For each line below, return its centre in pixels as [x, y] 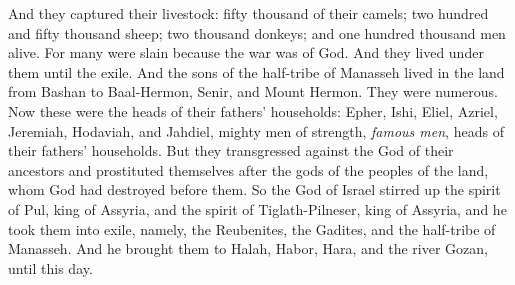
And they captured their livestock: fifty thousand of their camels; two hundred [248, 13]
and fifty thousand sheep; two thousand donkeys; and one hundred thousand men [257, 32]
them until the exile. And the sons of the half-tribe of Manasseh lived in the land [256, 71]
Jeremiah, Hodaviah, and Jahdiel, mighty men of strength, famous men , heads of [256, 130]
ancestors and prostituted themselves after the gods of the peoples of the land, [248, 169]
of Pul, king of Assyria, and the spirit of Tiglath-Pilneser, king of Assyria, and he [257, 208]
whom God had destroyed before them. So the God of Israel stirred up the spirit [254, 189]
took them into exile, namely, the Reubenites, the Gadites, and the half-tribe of [252, 228]
